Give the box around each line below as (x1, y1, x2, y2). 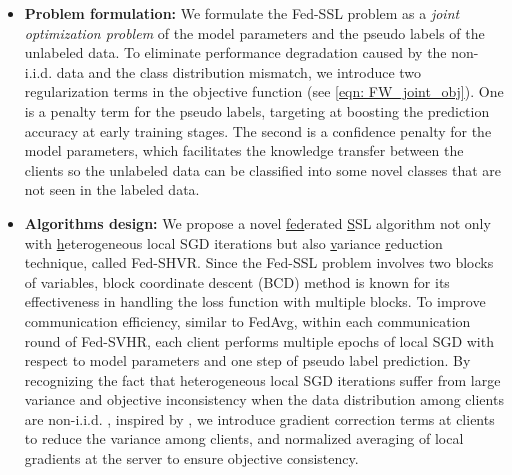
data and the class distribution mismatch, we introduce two (56, 61, 422, 82)
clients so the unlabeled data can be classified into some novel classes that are (24, 159, 501, 180)
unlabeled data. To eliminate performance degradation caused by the (24, 42, 447, 63)
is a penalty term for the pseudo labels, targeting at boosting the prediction (24, 100, 490, 121)
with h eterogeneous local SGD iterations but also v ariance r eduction (24, 232, 443, 253)
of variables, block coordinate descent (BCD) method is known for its (24, 271, 450, 292)
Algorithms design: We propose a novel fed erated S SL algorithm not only (24, 212, 491, 233)
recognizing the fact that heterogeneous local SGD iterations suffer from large (24, 369, 501, 390)
